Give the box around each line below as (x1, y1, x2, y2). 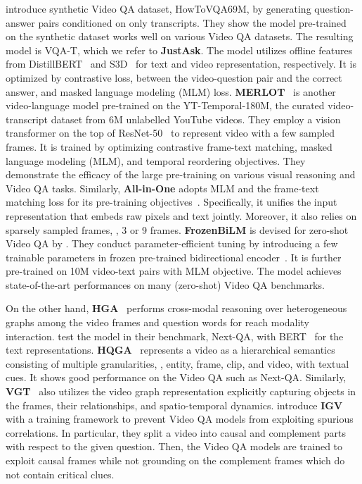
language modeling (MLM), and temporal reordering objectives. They (6, 153, 306, 168)
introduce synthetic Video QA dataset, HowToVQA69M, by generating (6, 1, 311, 15)
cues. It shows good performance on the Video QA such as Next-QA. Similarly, (6, 370, 347, 385)
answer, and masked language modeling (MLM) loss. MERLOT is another (6, 84, 336, 99)
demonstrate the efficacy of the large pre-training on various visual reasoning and (6, 167, 356, 182)
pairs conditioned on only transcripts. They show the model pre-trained (38, 15, 347, 30)
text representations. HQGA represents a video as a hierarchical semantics (6, 342, 335, 357)
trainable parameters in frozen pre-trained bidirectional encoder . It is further (6, 249, 342, 264)
